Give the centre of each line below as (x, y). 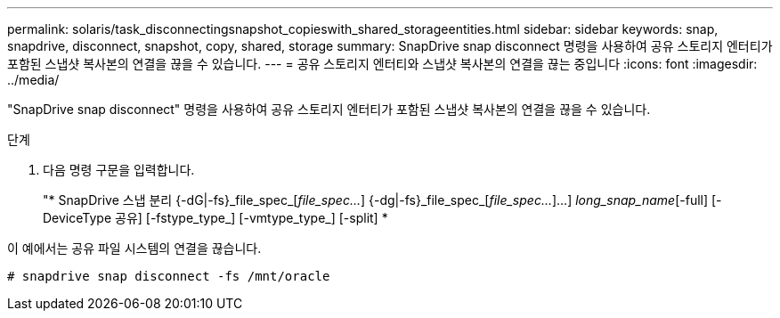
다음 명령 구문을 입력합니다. (119, 170)
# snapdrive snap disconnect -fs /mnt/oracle (169, 276)
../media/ (33, 80)
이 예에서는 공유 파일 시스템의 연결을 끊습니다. (134, 248)
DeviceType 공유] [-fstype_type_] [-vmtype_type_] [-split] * (215, 218)
